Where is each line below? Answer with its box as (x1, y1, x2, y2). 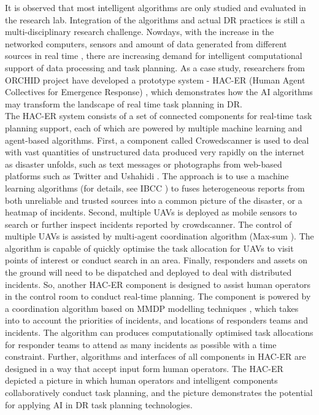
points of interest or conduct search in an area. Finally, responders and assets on (5, 254, 307, 266)
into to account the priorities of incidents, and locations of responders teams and (5, 314, 309, 327)
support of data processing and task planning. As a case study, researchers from (5, 61, 305, 74)
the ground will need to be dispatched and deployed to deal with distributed (5, 266, 292, 279)
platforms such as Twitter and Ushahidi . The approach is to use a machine (5, 169, 289, 182)
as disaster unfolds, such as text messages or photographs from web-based (5, 157, 282, 170)
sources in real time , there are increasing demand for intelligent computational (5, 49, 302, 62)
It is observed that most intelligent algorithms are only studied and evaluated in (5, 1, 306, 14)
